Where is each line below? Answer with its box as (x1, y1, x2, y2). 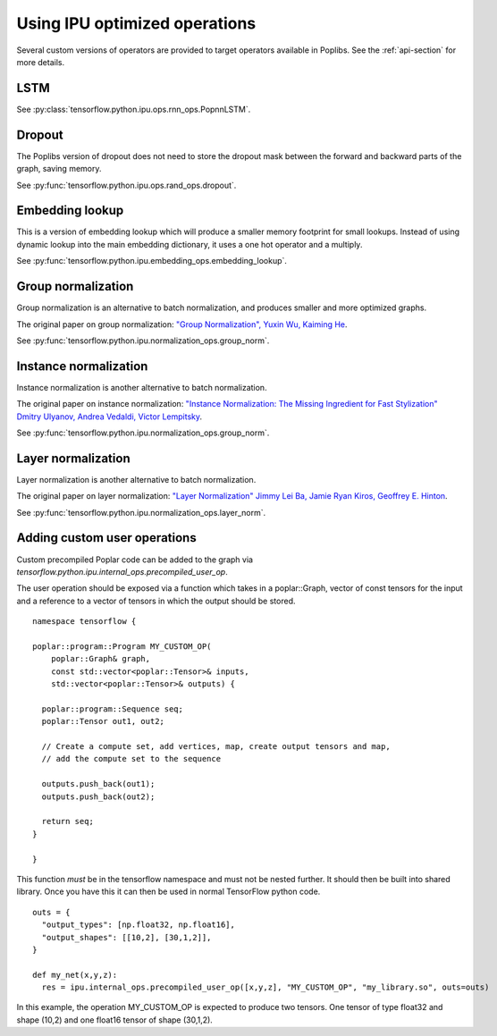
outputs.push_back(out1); (41, 779, 156, 789)
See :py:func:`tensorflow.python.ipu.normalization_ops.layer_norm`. (16, 507, 266, 518)
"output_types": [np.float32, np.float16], (41, 920, 236, 930)
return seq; (41, 816, 94, 827)
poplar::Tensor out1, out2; (41, 716, 165, 727)
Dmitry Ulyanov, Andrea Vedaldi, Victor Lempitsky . (16, 411, 203, 422)
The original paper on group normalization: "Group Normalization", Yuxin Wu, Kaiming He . (16, 318, 348, 330)
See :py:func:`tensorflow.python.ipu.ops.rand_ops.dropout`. (16, 180, 237, 190)
